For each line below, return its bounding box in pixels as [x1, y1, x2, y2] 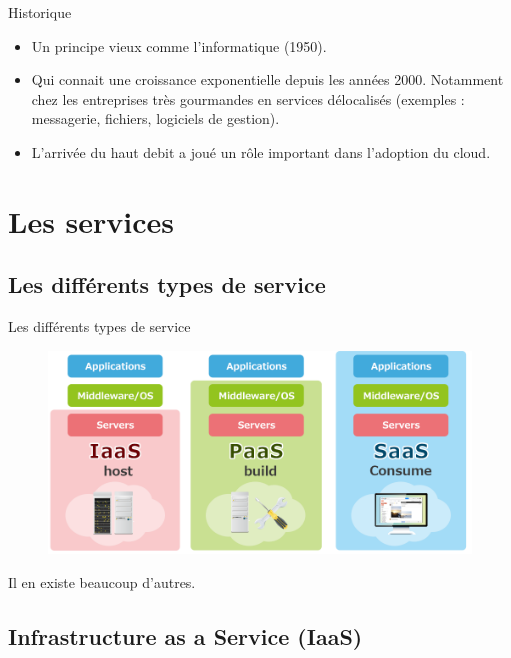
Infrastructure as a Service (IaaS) [8, 620, 363, 651]
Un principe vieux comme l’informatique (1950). [31, 35, 327, 56]
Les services [8, 200, 175, 241]
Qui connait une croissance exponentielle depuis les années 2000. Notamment [31, 69, 504, 90]
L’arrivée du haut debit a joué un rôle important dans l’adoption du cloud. [31, 141, 491, 162]
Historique [8, 2, 72, 22]
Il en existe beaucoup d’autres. [8, 571, 196, 592]
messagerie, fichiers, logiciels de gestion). [31, 108, 280, 129]
